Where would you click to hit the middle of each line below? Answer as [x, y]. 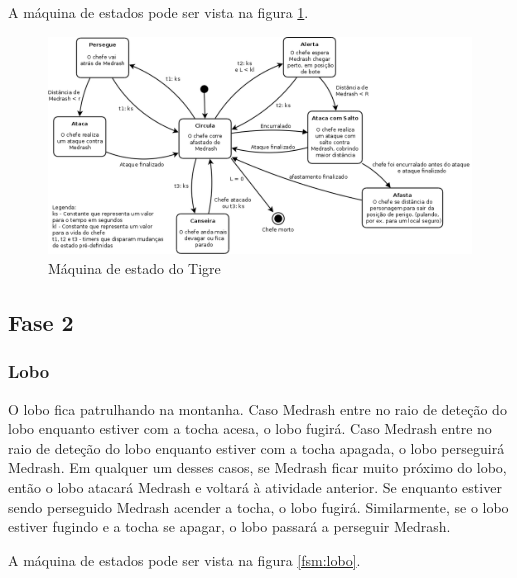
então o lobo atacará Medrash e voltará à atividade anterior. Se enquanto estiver [255, 486]
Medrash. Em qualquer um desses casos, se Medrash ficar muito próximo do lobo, [257, 467]
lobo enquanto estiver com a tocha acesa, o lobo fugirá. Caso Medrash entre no [250, 428]
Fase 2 [41, 321]
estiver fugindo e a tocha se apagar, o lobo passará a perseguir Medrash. [229, 526]
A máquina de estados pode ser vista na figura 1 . [158, 12]
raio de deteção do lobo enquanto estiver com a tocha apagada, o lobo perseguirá [256, 447]
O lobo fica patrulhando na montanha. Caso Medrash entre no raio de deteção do [257, 408]
